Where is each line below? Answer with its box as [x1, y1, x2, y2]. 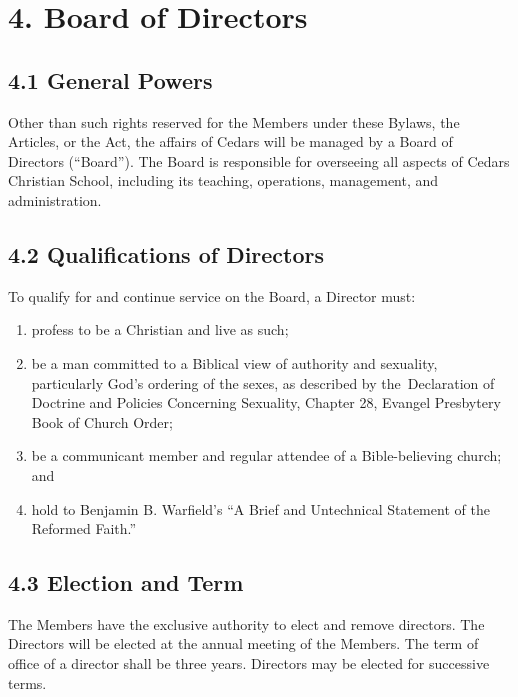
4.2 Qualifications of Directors [8, 238, 325, 269]
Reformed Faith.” [31, 518, 137, 539]
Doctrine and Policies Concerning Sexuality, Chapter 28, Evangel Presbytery [31, 392, 501, 413]
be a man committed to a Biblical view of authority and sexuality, [31, 352, 438, 373]
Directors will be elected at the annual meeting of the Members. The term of [8, 633, 479, 654]
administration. [8, 189, 102, 210]
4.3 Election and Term [8, 567, 244, 598]
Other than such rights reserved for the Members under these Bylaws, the [8, 111, 460, 132]
